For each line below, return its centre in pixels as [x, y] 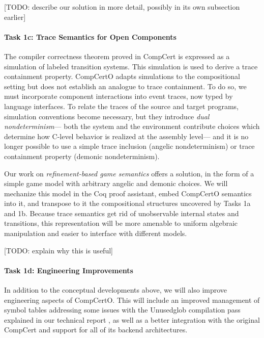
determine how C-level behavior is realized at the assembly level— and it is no [126, 136]
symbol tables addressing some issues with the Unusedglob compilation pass [122, 310]
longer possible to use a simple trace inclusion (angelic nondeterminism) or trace [129, 146]
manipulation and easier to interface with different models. [96, 233]
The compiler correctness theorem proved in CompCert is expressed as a [117, 56]
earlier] [15, 17]
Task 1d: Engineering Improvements [69, 270]
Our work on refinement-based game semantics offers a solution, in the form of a [129, 173]
